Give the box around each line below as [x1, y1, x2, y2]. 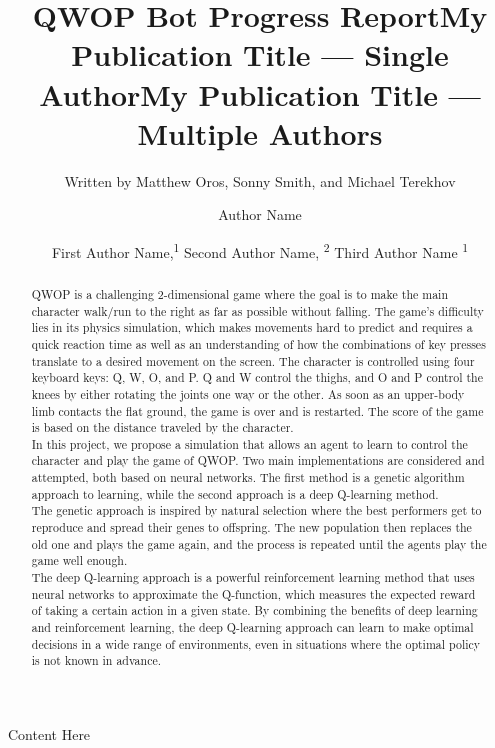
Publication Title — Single [71, 34, 449, 75]
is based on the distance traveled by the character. [31, 419, 294, 436]
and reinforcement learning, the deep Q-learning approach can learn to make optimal [31, 619, 474, 636]
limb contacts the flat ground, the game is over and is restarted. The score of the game [31, 402, 484, 419]
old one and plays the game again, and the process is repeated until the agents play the [31, 535, 487, 552]
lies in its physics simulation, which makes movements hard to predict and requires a [31, 319, 473, 336]
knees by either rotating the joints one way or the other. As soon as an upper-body [31, 385, 465, 402]
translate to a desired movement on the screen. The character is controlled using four [31, 352, 475, 369]
